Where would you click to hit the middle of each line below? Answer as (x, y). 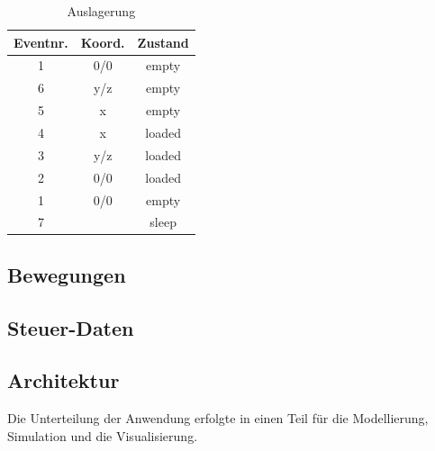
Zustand (163, 42)
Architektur (63, 380)
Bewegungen (67, 274)
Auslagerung (101, 11)
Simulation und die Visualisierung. (103, 435)
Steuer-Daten (71, 327)
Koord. (103, 42)
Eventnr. (41, 42)
